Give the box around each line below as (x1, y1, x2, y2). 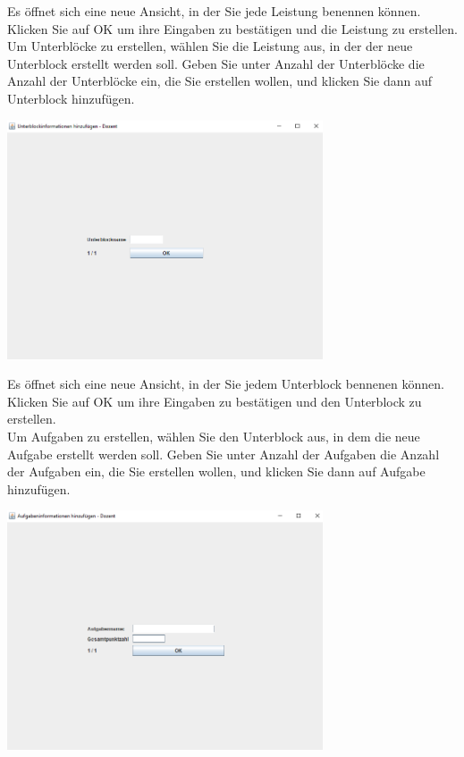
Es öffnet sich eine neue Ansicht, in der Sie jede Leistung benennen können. (7, 2, 421, 20)
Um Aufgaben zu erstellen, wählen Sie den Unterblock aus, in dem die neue (7, 426, 420, 445)
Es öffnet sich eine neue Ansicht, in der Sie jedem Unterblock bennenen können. (7, 374, 444, 393)
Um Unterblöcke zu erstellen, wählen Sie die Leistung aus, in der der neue (7, 37, 413, 55)
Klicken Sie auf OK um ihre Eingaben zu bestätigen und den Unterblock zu (7, 391, 422, 410)
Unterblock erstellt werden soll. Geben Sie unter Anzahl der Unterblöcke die (7, 54, 425, 72)
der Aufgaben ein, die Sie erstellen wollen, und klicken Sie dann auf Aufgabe (7, 462, 426, 481)
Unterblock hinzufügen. (7, 88, 135, 107)
